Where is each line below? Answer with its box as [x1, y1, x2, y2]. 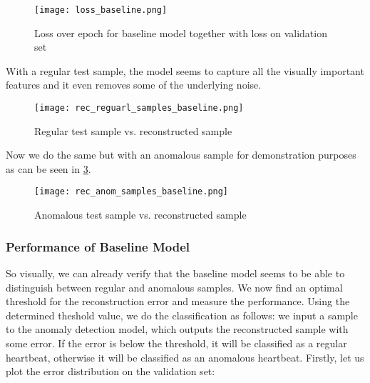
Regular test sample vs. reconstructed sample [34, 123, 232, 138]
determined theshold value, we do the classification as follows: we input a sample [6, 307, 358, 322]
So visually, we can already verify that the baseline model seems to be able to [6, 265, 345, 280]
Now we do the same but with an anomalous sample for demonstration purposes [6, 147, 356, 162]
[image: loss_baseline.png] [34, 5, 168, 15]
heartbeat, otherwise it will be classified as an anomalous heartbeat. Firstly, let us [6, 349, 364, 364]
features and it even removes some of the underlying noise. [6, 77, 262, 92]
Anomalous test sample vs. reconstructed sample [34, 207, 247, 222]
